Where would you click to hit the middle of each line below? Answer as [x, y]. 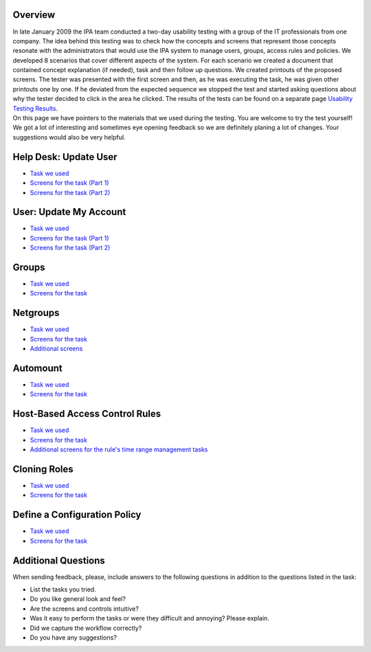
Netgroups [36, 313]
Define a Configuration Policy [77, 515]
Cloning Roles [43, 469]
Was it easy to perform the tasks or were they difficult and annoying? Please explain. [149, 618]
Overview [34, 15]
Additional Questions [59, 560]
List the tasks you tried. [63, 589]
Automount [37, 368]
